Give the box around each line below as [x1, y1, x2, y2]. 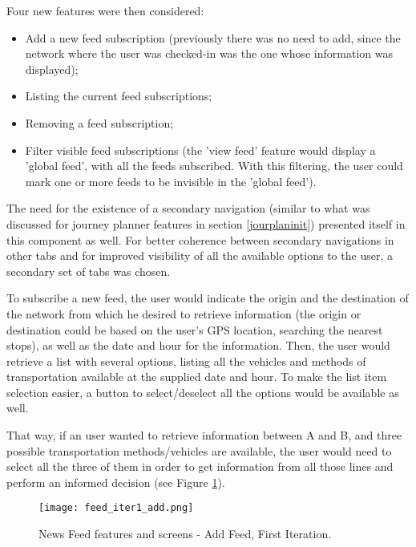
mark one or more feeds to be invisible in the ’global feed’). [25, 172, 317, 189]
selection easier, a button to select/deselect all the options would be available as [6, 383, 399, 400]
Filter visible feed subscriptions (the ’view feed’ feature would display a [25, 141, 376, 158]
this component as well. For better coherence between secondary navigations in [6, 231, 394, 248]
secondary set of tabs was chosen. [6, 262, 171, 279]
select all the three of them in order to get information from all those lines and [6, 458, 394, 475]
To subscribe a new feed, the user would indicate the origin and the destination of [6, 290, 409, 306]
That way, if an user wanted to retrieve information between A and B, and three [6, 427, 402, 444]
